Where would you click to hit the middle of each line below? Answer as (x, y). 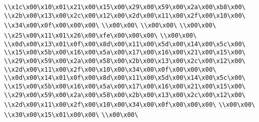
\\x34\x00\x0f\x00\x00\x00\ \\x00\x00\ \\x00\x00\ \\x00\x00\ (110, 26)
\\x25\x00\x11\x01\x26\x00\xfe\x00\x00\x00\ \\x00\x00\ (100, 35)
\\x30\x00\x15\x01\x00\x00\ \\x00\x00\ (71, 115)
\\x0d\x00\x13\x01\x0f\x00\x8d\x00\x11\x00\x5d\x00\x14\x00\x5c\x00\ (125, 44)
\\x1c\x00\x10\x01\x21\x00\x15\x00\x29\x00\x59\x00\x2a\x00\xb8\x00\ (125, 7)
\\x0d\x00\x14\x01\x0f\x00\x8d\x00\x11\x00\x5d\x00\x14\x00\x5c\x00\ (125, 78)
